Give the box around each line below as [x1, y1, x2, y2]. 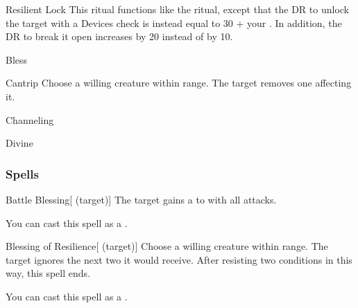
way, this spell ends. [6, 266, 90, 280]
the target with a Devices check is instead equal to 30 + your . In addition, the [6, 15, 342, 30]
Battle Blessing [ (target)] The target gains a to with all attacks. [6, 192, 277, 206]
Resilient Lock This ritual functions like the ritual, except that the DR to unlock [6, 2, 349, 16]
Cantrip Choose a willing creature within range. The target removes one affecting [6, 75, 352, 90]
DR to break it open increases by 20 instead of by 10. [6, 29, 233, 44]
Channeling [6, 112, 54, 127]
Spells [6, 165, 39, 182]
